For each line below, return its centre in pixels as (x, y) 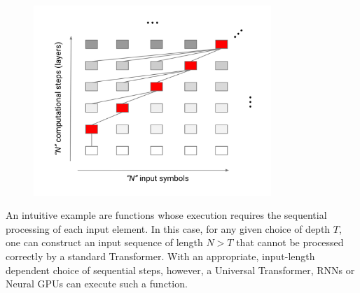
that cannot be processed (290, 242)
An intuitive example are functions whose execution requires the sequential (166, 215)
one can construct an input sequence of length (104, 242)
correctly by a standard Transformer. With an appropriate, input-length (160, 256)
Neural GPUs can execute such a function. (97, 284)
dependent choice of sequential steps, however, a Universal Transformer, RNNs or (180, 270)
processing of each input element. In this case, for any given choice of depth (168, 228)
